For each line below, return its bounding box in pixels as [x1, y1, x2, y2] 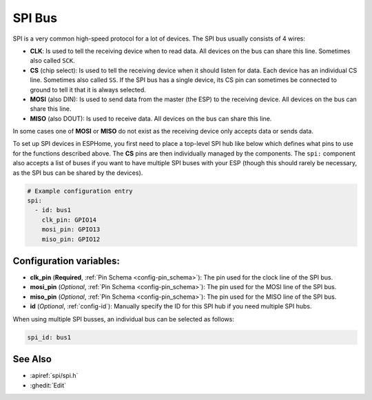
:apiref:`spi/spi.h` [30, 372, 79, 380]
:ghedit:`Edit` [30, 381, 67, 389]
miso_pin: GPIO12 [41, 235, 101, 243]
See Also [12, 353, 52, 365]
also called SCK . [30, 56, 75, 65]
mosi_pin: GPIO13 [41, 226, 101, 233]
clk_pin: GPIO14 [41, 215, 96, 224]
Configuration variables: [12, 255, 121, 266]
